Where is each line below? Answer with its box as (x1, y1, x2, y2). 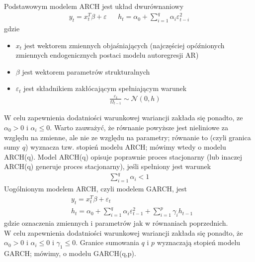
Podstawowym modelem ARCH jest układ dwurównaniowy (4, 1, 184, 11)
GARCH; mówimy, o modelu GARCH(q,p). (4, 248, 136, 259)
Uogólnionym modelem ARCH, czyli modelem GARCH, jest (4, 183, 187, 194)
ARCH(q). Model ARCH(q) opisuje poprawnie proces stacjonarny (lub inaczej (4, 151, 243, 162)
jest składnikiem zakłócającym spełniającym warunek (23, 83, 187, 93)
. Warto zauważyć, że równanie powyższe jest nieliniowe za (50, 122, 229, 132)
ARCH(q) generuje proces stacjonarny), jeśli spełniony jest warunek (4, 161, 211, 172)
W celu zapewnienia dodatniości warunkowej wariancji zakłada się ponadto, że (4, 227, 243, 238)
